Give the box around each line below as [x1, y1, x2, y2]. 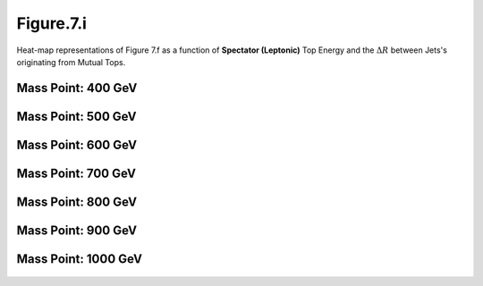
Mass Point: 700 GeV [16, 165, 136, 181]
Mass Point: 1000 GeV [16, 251, 143, 266]
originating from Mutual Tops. [16, 56, 126, 67]
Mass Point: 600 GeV [16, 137, 138, 152]
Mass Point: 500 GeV [16, 108, 138, 124]
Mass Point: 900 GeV [16, 223, 138, 238]
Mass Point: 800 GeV [16, 194, 138, 209]
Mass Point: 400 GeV [16, 80, 138, 96]
